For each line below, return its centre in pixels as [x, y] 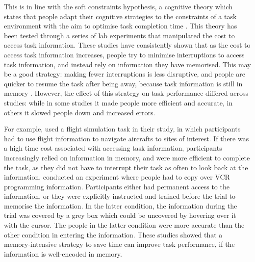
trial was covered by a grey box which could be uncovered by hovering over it [120, 215]
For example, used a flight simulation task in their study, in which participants [122, 129]
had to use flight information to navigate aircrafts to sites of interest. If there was [127, 138]
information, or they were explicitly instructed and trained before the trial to [120, 196]
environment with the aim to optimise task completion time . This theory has [121, 26]
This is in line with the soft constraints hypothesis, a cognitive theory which [118, 6]
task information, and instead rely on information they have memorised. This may [127, 64]
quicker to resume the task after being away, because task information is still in [123, 83]
